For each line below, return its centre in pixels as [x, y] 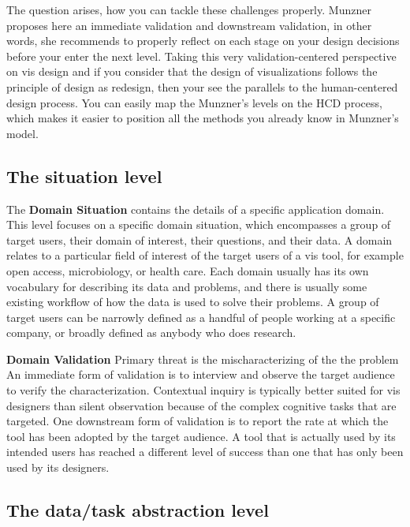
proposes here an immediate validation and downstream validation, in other [189, 25]
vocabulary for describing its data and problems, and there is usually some [187, 286]
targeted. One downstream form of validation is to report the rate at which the [198, 421]
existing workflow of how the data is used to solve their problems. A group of [193, 302]
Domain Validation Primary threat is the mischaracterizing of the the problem [203, 359]
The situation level [84, 176]
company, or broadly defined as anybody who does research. [151, 333]
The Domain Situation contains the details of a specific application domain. [196, 209]
